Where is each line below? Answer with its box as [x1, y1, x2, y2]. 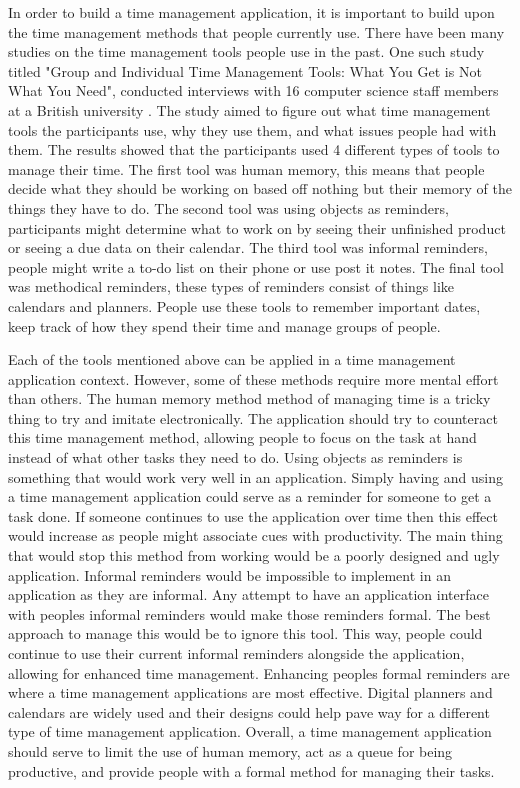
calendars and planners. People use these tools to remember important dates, [8, 295, 481, 316]
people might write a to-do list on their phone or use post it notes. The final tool [8, 256, 504, 277]
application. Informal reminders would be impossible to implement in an [8, 564, 451, 585]
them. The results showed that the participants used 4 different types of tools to [8, 139, 500, 160]
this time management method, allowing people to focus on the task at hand [8, 427, 477, 448]
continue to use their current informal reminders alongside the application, [8, 643, 465, 663]
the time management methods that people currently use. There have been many [8, 21, 505, 42]
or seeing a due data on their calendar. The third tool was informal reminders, [8, 237, 489, 258]
